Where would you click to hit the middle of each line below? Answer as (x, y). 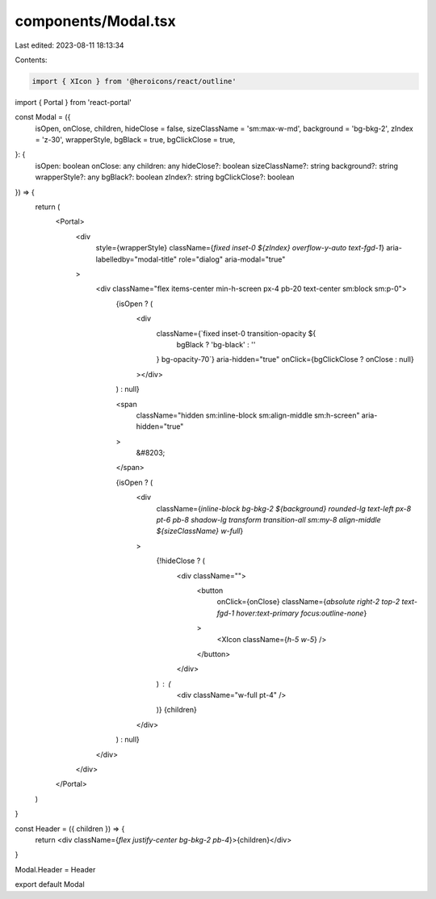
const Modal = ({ (43, 117)
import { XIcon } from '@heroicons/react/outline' (134, 81)
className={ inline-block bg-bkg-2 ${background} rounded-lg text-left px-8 (284, 508)
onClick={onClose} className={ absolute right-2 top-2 (308, 602)
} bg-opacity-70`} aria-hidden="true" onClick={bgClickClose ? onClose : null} (285, 359)
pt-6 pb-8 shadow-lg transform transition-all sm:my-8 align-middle (268, 520)
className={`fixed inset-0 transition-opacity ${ (236, 333)
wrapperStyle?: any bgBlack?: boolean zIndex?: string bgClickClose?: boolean (165, 177)
